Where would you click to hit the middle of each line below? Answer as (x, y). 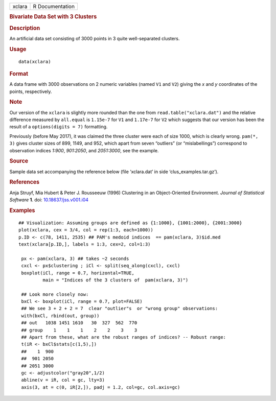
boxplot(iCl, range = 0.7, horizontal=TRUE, (78, 273)
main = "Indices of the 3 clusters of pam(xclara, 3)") (116, 280)
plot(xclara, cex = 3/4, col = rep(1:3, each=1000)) (86, 230)
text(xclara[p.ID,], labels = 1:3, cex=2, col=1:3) (85, 244)
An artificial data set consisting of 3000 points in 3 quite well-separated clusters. (95, 38)
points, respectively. (31, 91)
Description (25, 28)
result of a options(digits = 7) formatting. (59, 127)
